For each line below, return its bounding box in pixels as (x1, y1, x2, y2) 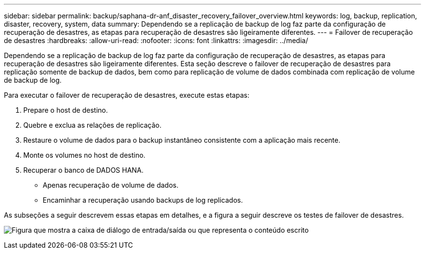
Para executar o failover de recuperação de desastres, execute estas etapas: (4, 91, 249, 99)
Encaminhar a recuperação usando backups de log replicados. (43, 196, 243, 204)
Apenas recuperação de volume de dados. (43, 181, 179, 189)
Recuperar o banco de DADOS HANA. (23, 166, 144, 174)
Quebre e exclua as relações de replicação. (23, 121, 162, 129)
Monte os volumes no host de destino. (23, 151, 146, 159)
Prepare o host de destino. (23, 106, 108, 114)
